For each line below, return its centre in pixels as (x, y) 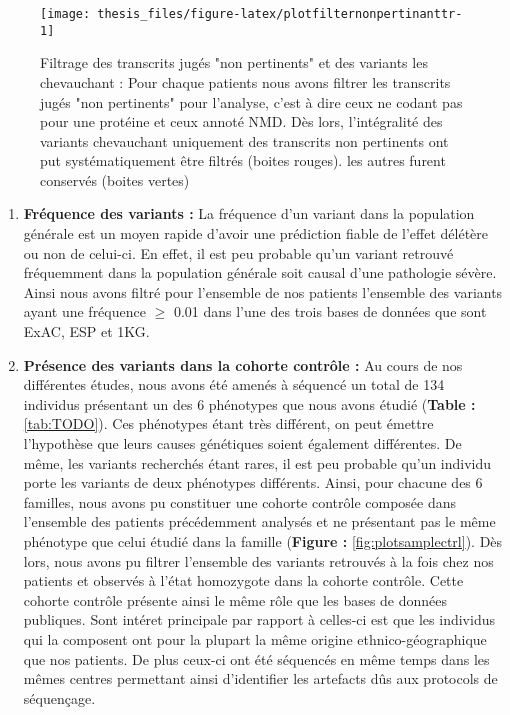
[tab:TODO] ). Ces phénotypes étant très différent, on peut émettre (228, 423)
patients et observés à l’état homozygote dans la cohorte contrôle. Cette (243, 580)
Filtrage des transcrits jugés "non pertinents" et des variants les (234, 62)
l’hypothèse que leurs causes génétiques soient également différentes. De (242, 443)
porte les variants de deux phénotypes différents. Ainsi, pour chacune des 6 (253, 482)
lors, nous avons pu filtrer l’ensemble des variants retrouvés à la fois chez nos (258, 560)
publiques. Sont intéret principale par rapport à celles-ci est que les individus (259, 619)
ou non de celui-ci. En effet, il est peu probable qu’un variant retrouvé (238, 252)
